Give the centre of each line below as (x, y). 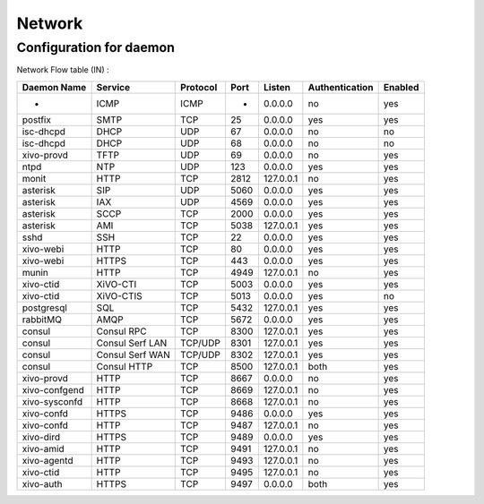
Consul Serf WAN (133, 355)
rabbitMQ (42, 320)
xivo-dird (41, 437)
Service (113, 87)
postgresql (44, 307)
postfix (36, 119)
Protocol (199, 87)
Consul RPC (121, 331)
